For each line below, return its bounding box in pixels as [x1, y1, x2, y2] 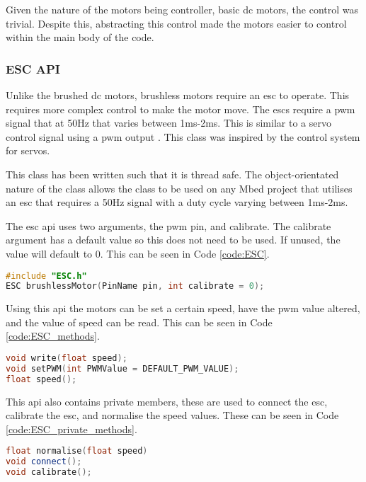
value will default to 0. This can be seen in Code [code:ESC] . [6, 246, 270, 260]
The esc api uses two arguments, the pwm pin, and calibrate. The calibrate [6, 218, 331, 233]
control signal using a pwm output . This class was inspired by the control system [6, 129, 360, 144]
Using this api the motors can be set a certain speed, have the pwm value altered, [6, 301, 360, 316]
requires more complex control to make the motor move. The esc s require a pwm [6, 101, 355, 116]
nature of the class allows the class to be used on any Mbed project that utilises [6, 180, 353, 195]
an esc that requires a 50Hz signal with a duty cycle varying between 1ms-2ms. [6, 195, 348, 210]
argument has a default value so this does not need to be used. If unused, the [6, 232, 341, 247]
